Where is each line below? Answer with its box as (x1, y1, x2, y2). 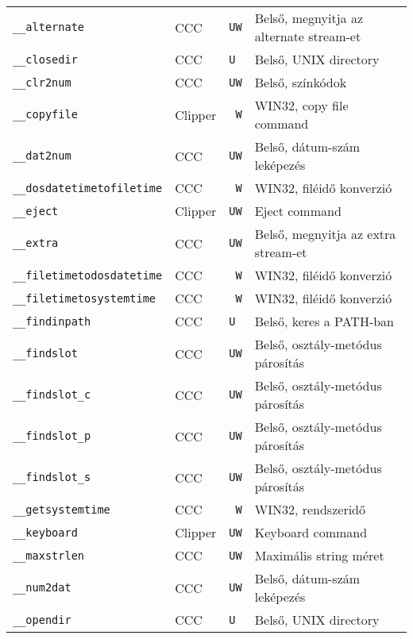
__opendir (13, 613, 71, 626)
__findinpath (13, 314, 91, 328)
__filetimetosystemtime (13, 291, 156, 305)
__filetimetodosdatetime (13, 268, 163, 282)
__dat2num (13, 149, 71, 162)
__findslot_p (13, 429, 91, 442)
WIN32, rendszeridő (254, 500, 365, 518)
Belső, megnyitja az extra (254, 225, 396, 243)
